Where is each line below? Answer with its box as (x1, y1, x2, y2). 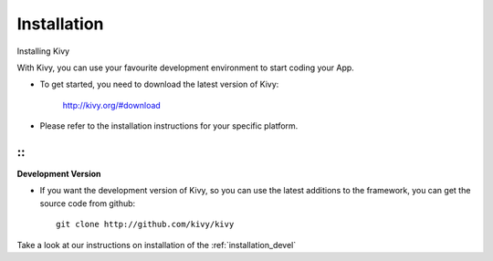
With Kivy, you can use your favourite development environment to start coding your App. (16, 62, 355, 73)
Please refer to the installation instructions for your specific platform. (39, 120, 299, 131)
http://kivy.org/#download (62, 99, 162, 110)
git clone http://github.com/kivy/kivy (56, 219, 235, 230)
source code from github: (39, 197, 136, 209)
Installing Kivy (16, 46, 70, 57)
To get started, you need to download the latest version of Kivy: (39, 78, 279, 90)
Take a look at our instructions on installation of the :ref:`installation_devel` (16, 239, 297, 250)
